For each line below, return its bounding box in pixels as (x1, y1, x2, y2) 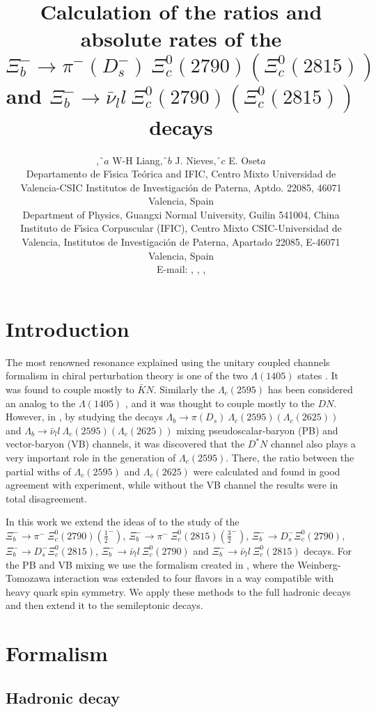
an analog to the (6, 395, 76, 410)
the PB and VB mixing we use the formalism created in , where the (6, 557, 295, 571)
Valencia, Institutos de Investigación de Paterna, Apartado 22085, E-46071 (22, 235, 340, 249)
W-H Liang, (112, 152, 163, 167)
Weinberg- (297, 557, 341, 571)
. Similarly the (153, 381, 215, 396)
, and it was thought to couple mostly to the (125, 395, 315, 410)
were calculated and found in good (193, 464, 340, 478)
